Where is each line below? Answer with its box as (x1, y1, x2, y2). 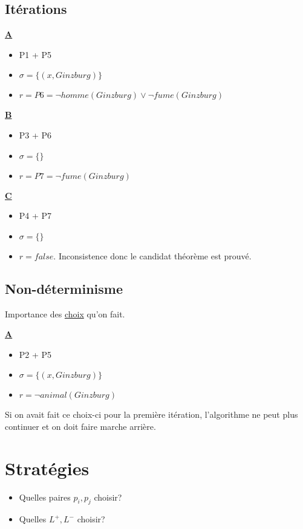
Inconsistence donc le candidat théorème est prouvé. (58, 249, 252, 262)
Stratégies (5, 455, 90, 480)
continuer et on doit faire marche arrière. (5, 420, 156, 432)
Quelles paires (19, 490, 71, 503)
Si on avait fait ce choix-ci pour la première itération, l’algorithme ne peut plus (5, 408, 298, 421)
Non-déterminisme (5, 279, 123, 297)
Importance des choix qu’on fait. (5, 307, 125, 320)
